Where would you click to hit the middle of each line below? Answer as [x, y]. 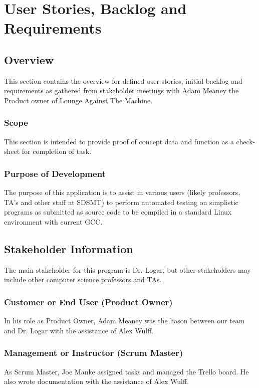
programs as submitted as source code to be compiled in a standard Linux [118, 212]
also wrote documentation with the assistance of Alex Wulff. [96, 381]
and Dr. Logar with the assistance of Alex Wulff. [79, 330]
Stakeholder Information [69, 248]
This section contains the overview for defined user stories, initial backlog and [123, 80]
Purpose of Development [55, 173]
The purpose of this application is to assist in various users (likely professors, [122, 192]
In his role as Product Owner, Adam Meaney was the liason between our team [124, 321]
